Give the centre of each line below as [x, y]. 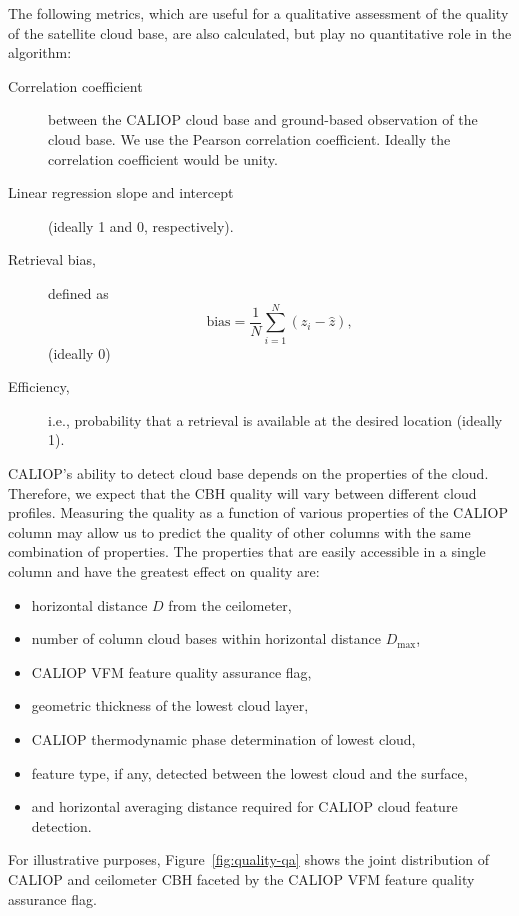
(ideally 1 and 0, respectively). [141, 225]
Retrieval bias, [52, 259]
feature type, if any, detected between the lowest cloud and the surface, [249, 772]
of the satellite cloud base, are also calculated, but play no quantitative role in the [260, 32]
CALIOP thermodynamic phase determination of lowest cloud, [223, 738]
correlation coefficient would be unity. [163, 158]
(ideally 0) [79, 352]
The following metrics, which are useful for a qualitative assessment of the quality [258, 13]
